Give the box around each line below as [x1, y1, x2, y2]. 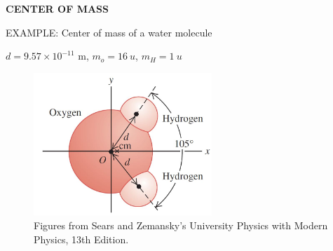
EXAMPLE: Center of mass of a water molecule [6, 25, 212, 39]
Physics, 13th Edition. [34, 231, 129, 246]
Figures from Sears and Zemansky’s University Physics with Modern [34, 218, 328, 232]
